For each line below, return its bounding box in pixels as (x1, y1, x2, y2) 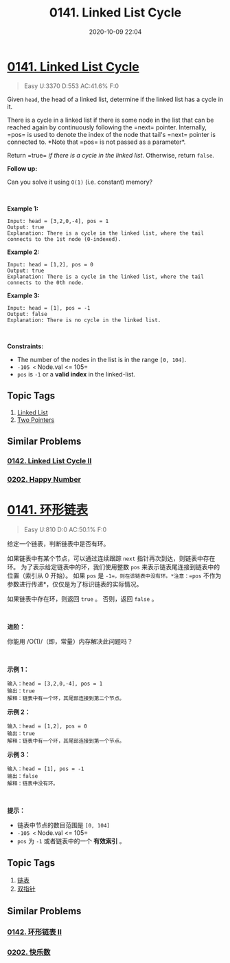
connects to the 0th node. (7, 279, 84, 286)
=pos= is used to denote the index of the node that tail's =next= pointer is (7, 130, 216, 138)
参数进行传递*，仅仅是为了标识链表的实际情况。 (7, 580, 143, 588)
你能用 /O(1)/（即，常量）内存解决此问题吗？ (7, 637, 133, 645)
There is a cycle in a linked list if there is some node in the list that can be (7, 116, 214, 124)
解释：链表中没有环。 (7, 780, 58, 787)
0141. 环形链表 (7, 502, 89, 518)
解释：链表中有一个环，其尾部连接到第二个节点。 (7, 695, 125, 701)
